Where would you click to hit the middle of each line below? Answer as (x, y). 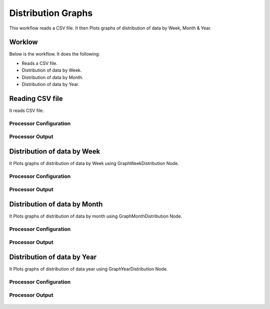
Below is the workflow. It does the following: (54, 54)
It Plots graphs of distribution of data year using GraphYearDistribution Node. (88, 269)
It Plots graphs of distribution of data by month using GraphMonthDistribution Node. (96, 216)
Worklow (23, 42)
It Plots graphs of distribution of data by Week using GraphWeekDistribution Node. (94, 163)
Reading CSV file (36, 98)
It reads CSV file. (27, 110)
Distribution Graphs (51, 13)
